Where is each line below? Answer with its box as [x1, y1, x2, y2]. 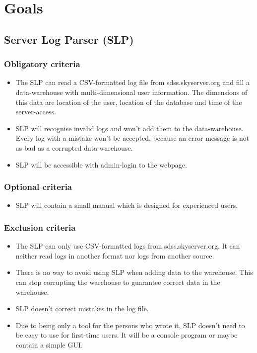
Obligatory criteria [4, 58, 80, 70]
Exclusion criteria [4, 221, 76, 233]
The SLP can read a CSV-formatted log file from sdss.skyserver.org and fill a [15, 77, 250, 88]
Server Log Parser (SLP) [4, 31, 134, 47]
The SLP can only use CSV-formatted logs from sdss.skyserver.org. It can [15, 241, 240, 251]
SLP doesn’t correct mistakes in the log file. [15, 303, 149, 314]
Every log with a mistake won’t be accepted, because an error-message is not [15, 133, 250, 143]
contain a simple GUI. [15, 339, 83, 350]
